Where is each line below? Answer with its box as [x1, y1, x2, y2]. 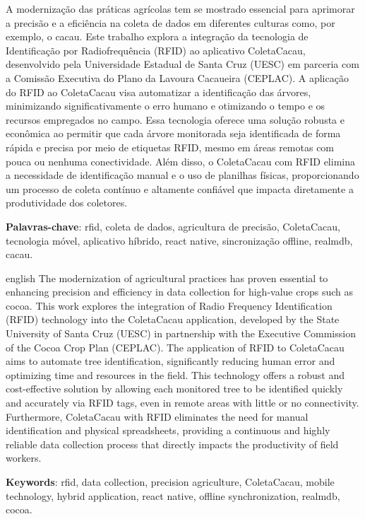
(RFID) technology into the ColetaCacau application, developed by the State [6, 312, 340, 327]
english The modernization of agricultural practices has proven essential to [6, 270, 328, 285]
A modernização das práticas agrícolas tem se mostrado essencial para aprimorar [6, 1, 355, 16]
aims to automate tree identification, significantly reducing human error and [6, 354, 335, 368]
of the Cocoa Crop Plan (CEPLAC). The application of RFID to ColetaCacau [6, 339, 345, 354]
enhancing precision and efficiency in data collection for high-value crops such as [6, 284, 353, 299]
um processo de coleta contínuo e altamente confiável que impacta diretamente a [6, 181, 354, 196]
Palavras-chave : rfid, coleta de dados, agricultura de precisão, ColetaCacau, [6, 218, 340, 233]
